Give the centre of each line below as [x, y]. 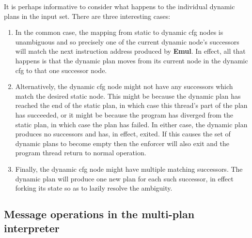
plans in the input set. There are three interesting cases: [87, 16]
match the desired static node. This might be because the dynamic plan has [128, 96]
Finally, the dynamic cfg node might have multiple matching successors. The [129, 169]
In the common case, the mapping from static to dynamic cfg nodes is [119, 32]
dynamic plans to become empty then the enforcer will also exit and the [122, 143]
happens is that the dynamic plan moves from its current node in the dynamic [132, 60]
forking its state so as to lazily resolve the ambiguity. [94, 188]
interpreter [32, 228]
